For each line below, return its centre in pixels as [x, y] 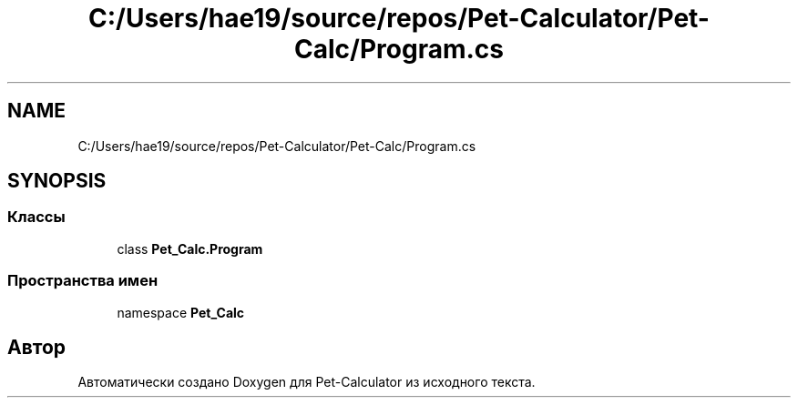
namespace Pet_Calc [181, 312]
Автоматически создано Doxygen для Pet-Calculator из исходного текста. [307, 382]
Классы [36, 217]
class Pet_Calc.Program [190, 248]
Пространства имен [83, 281]
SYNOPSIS [57, 181]
